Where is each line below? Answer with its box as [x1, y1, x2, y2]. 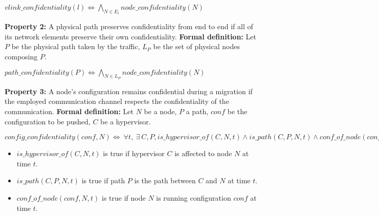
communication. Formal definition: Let [5, 105, 133, 116]
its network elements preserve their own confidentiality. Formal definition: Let [5, 31, 256, 41]
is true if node [102, 192, 146, 203]
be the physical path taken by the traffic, [11, 41, 140, 52]
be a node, [144, 105, 177, 116]
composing [5, 51, 38, 61]
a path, [186, 105, 209, 116]
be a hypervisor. [100, 116, 151, 126]
